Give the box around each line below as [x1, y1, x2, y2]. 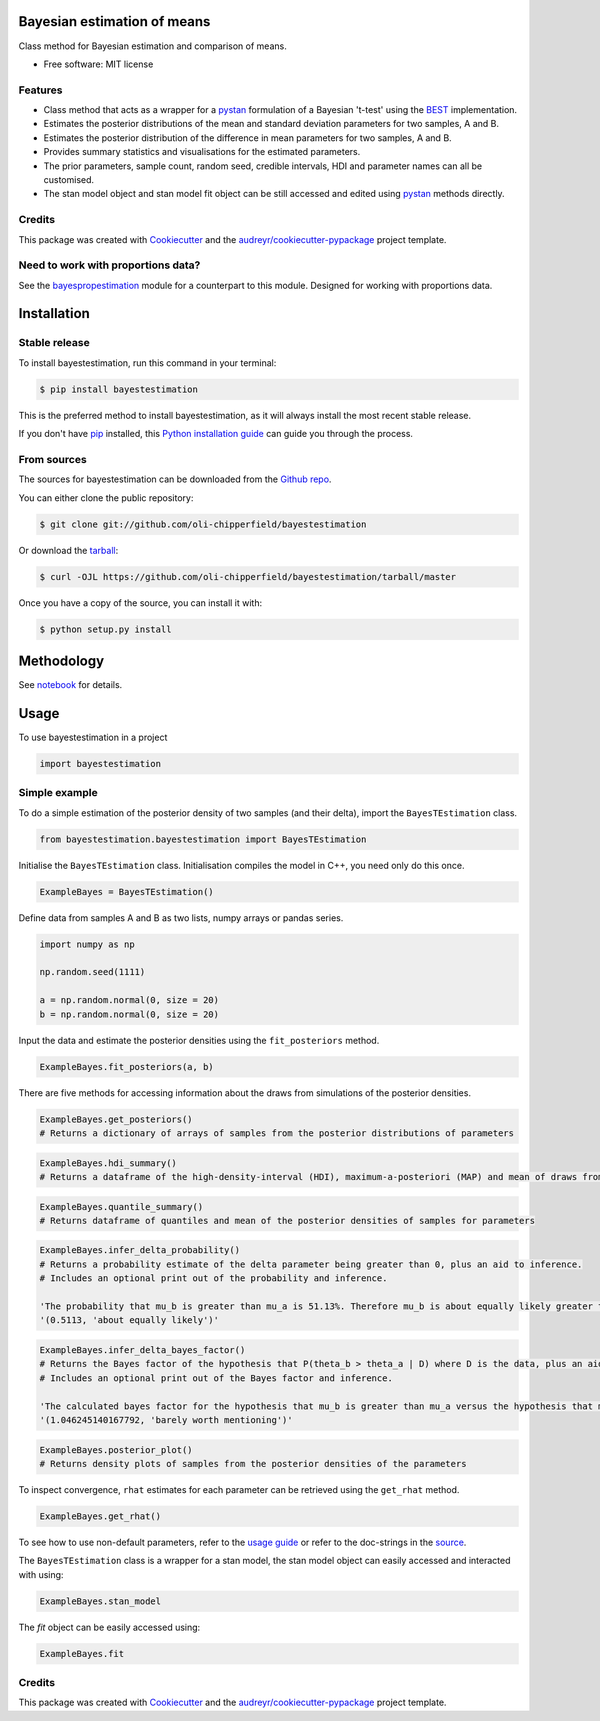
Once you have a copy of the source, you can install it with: [18, 596, 263, 609]
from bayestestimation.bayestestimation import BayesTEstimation [39, 833, 367, 845]
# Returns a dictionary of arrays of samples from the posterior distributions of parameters [39, 1127, 515, 1139]
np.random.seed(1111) [39, 966, 146, 978]
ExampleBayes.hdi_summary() [39, 1157, 177, 1169]
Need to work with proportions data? [18, 258, 201, 272]
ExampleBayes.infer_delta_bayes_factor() [39, 1345, 246, 1356]
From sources [18, 452, 87, 466]
